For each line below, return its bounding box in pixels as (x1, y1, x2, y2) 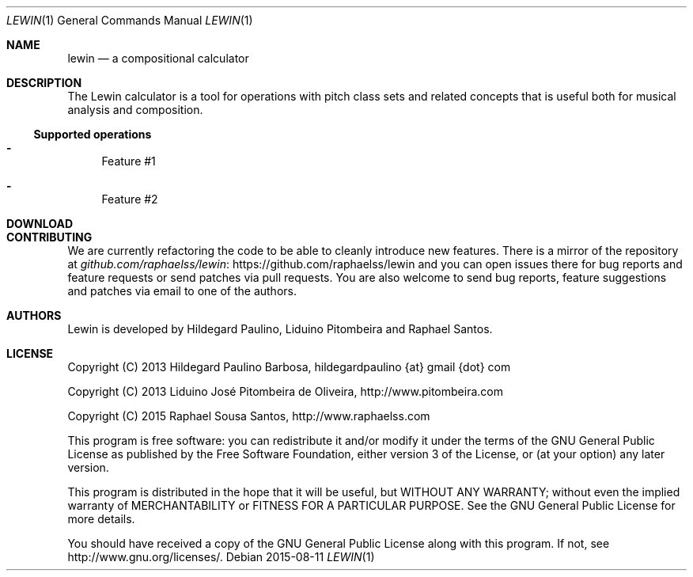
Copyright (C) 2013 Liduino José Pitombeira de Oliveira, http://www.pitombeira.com (67, 385, 503, 398)
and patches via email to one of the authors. (67, 284, 297, 298)
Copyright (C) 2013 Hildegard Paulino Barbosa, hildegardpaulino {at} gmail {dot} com (67, 360, 511, 374)
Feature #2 (101, 192, 158, 206)
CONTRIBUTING (6, 230, 93, 244)
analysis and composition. (67, 103, 203, 116)
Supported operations (33, 127, 152, 141)
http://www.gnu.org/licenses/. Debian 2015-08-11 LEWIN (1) (67, 550, 375, 564)
